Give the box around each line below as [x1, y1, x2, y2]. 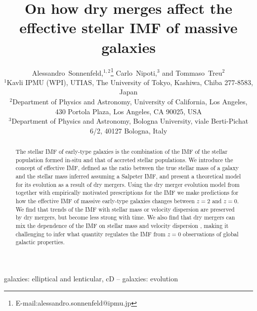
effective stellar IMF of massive [19, 17, 238, 38]
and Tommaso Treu [162, 67, 222, 78]
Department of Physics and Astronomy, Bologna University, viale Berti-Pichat [11, 116, 249, 126]
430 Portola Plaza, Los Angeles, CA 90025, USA [55, 106, 202, 116]
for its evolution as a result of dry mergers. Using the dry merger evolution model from [15, 180, 240, 188]
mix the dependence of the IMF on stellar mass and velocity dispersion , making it [15, 222, 229, 230]
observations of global [183, 229, 239, 238]
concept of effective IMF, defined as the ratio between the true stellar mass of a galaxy [15, 164, 239, 172]
